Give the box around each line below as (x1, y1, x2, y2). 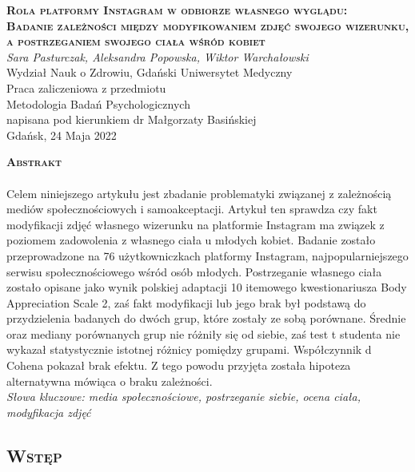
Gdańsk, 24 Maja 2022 (6, 126, 117, 143)
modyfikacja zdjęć (6, 403, 91, 420)
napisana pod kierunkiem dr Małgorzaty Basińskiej (6, 111, 257, 128)
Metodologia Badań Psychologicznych (6, 95, 190, 112)
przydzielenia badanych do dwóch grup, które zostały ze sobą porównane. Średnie (6, 310, 406, 327)
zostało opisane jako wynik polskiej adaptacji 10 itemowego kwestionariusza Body (6, 279, 407, 295)
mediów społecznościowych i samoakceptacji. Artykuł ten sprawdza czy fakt (6, 200, 377, 217)
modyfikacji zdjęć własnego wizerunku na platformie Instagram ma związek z (6, 216, 385, 232)
